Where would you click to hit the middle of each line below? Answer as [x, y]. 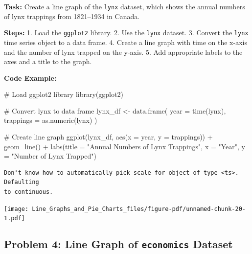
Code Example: [30, 78]
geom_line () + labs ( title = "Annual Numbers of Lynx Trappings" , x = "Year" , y [125, 146]
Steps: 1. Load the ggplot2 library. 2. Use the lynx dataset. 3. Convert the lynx [126, 33]
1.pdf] [14, 219]
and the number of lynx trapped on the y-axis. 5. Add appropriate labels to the [123, 52]
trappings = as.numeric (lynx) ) [51, 120]
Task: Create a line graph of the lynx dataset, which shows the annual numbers [125, 6]
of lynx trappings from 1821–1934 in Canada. [72, 16]
